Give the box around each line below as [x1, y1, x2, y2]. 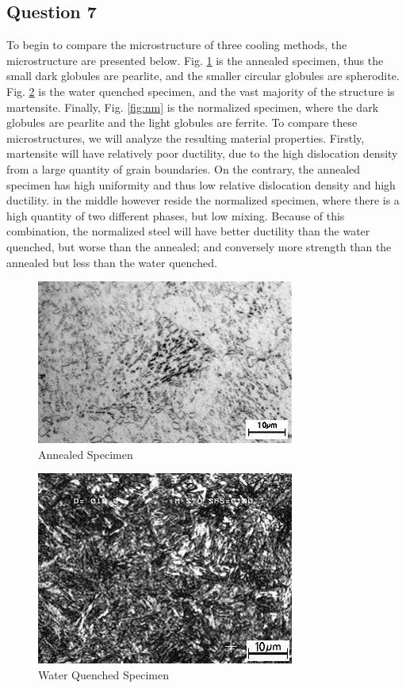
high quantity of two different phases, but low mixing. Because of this [6, 207, 345, 224]
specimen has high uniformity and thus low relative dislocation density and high [6, 176, 396, 193]
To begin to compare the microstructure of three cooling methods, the [6, 36, 347, 53]
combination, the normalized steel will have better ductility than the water [6, 223, 370, 239]
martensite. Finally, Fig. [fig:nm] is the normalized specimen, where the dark [6, 98, 379, 115]
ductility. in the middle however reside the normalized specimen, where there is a [6, 192, 400, 208]
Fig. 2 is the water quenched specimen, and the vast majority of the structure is [6, 82, 395, 99]
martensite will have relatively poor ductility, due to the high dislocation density [6, 145, 398, 162]
